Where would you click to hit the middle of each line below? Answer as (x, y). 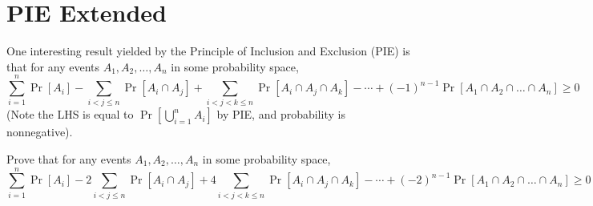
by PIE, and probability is (281, 114)
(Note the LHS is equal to (70, 114)
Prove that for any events (69, 159)
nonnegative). (40, 132)
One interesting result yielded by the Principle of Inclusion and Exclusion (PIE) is (208, 51)
